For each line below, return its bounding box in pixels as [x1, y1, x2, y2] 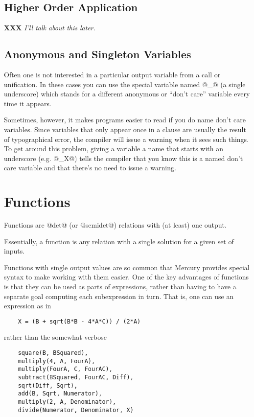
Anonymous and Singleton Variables [4, 46, 191, 62]
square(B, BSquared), [18, 349, 88, 357]
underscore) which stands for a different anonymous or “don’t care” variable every [4, 89, 250, 99]
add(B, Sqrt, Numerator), [18, 390, 102, 397]
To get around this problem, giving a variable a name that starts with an [4, 143, 224, 154]
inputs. [4, 246, 25, 256]
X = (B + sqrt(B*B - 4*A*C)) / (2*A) [18, 318, 141, 325]
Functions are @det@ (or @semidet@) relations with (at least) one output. [4, 220, 227, 230]
